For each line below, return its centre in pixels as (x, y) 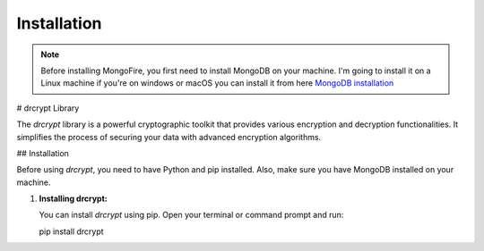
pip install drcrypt (71, 231)
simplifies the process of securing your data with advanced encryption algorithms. (169, 137)
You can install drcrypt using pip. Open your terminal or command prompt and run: (191, 215)
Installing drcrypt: (73, 199)
